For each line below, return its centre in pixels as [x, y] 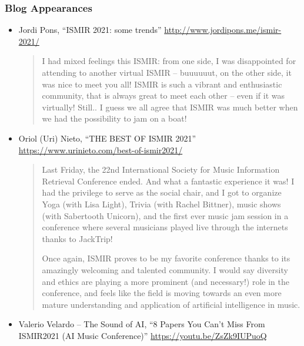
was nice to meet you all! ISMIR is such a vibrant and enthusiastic [162, 84]
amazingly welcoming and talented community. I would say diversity [165, 269]
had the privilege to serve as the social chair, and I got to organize [162, 192]
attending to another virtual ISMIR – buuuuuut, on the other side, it [167, 72]
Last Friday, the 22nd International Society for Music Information [161, 169]
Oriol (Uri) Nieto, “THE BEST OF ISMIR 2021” [107, 138]
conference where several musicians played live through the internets [165, 227]
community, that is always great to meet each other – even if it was [163, 95]
